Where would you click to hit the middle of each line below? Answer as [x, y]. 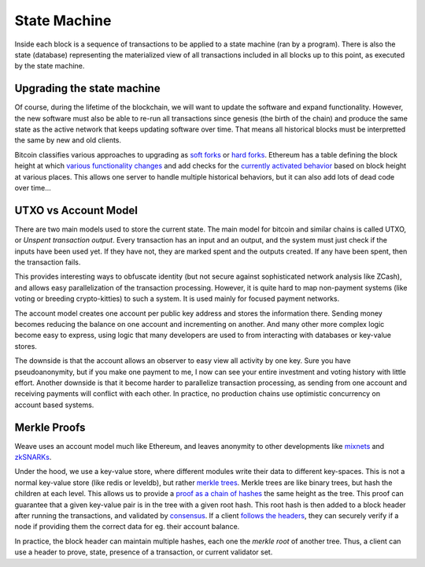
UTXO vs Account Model [76, 210]
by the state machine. [50, 66]
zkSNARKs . [33, 458]
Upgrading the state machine [87, 89]
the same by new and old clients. [68, 140]
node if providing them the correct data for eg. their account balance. [127, 527]
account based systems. [54, 405]
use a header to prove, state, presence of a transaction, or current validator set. [144, 552]
